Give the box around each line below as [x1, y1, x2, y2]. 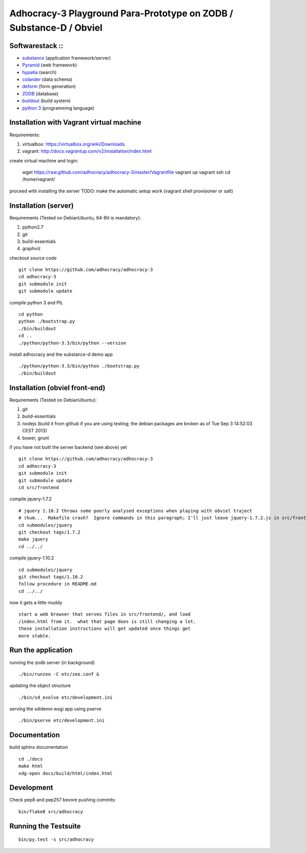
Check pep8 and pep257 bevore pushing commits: [9, 797, 116, 803]
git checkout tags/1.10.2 [18, 574, 84, 579]
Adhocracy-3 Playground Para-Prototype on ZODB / [9, 8, 234, 19]
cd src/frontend [18, 484, 59, 490]
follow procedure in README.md [18, 581, 97, 587]
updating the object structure [9, 683, 71, 689]
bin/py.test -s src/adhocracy [18, 837, 94, 842]
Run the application [9, 646, 73, 654]
